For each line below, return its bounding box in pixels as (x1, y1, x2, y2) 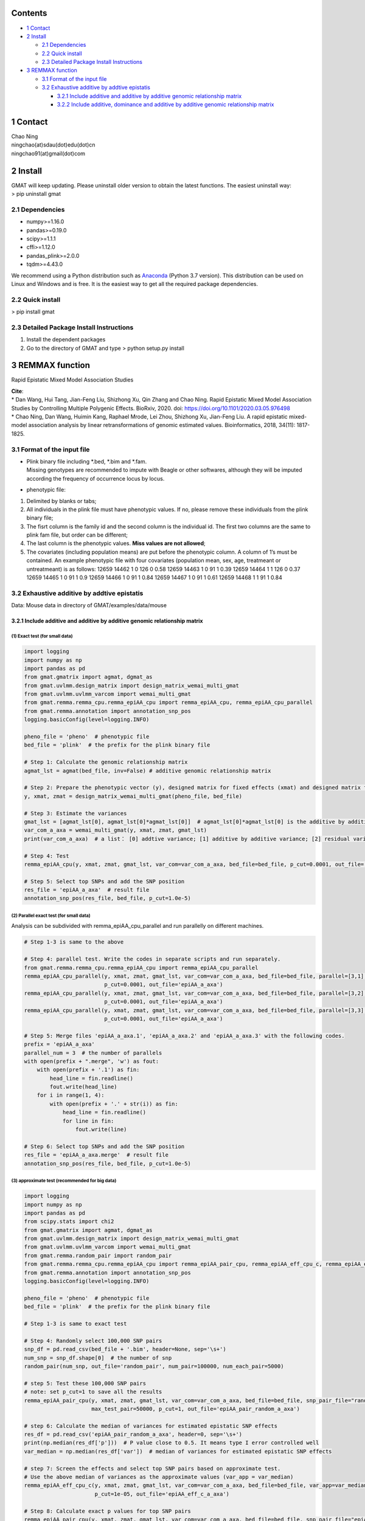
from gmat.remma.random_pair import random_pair (24, 1252, 172, 1259)
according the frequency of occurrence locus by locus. (26, 475, 165, 482)
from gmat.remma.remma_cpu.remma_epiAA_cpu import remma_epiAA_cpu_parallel (24, 964, 259, 971)
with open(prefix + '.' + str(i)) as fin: (49, 1100, 179, 1107)
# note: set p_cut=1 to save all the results (24, 1388, 162, 1396)
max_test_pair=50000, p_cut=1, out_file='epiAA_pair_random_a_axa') (91, 1405, 301, 1412)
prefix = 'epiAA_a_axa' (24, 1041, 96, 1048)
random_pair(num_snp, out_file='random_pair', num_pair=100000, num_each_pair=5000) (24, 1363, 284, 1370)
